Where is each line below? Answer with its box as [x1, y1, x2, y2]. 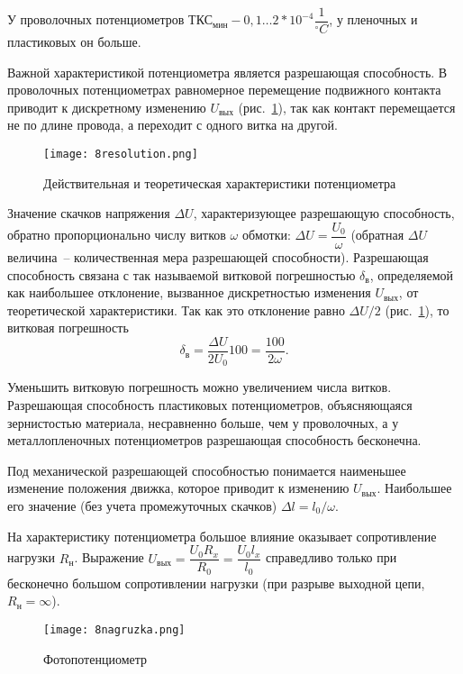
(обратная [350, 225, 404, 244]
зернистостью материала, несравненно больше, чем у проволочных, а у [7, 413, 399, 432]
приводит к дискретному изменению [7, 97, 206, 116]
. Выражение [74, 548, 144, 567]
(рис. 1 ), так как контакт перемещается [238, 97, 456, 116]
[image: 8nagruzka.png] [43, 623, 186, 636]
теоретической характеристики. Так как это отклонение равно [7, 300, 345, 319]
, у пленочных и [329, 10, 418, 29]
